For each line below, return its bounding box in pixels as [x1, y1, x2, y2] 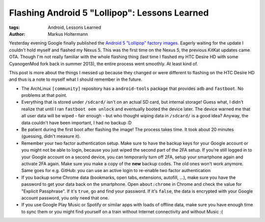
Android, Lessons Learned [48, 24, 102, 30]
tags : [9, 24, 20, 30]
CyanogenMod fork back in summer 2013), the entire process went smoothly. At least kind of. [9, 61, 198, 67]
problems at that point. [21, 92, 67, 98]
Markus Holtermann [48, 31, 88, 37]
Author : [9, 31, 26, 37]
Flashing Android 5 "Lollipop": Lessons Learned [9, 7, 209, 18]
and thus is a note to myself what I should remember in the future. [9, 76, 142, 83]
